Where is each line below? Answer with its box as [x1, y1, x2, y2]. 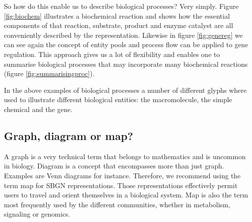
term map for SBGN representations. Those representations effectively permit [4, 180, 238, 190]
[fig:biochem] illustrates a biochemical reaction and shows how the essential [4, 10, 230, 21]
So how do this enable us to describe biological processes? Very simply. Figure [4, 1, 239, 11]
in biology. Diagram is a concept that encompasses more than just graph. [4, 161, 224, 171]
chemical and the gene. [4, 104, 73, 114]
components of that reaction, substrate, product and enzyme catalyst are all [4, 20, 233, 30]
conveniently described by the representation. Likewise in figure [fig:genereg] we [4, 29, 243, 40]
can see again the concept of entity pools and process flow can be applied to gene [4, 39, 248, 50]
